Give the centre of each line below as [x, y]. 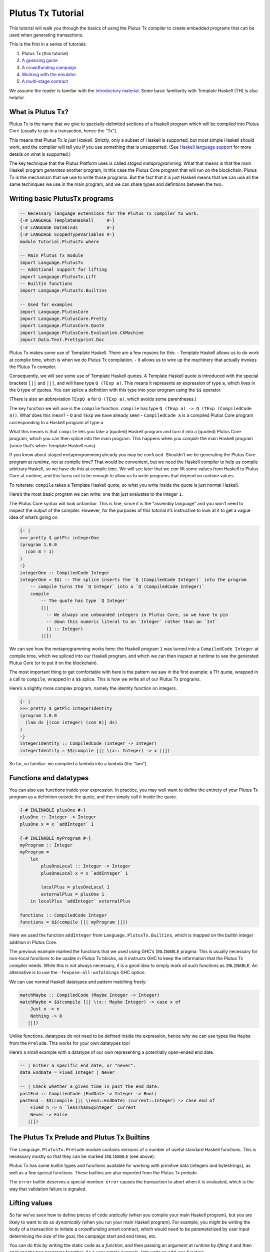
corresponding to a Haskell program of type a [56, 422]
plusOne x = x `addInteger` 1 [57, 824]
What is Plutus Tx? [39, 112]
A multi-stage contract [45, 81]
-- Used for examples [46, 305]
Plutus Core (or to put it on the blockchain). [54, 663]
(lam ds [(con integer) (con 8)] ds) [71, 723]
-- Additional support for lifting [63, 270]
